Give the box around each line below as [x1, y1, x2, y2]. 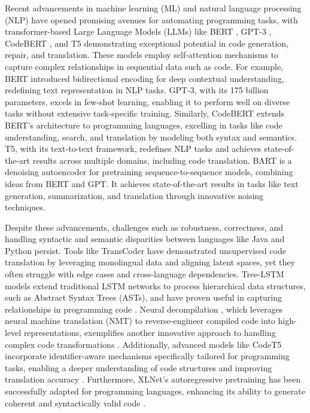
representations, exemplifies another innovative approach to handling [23, 326, 276, 339]
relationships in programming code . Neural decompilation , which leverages [5, 302, 283, 315]
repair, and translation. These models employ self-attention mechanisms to [5, 48, 279, 61]
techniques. [5, 201, 45, 213]
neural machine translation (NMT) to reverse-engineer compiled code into [5, 314, 275, 327]
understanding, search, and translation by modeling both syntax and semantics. [5, 130, 297, 143]
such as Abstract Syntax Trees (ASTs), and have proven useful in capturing [5, 291, 282, 304]
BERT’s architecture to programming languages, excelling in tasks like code [5, 118, 282, 131]
